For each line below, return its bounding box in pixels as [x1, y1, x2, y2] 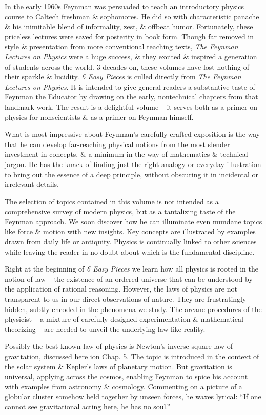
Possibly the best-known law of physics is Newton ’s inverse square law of [5, 341, 233, 351]
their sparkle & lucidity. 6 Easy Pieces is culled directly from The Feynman [5, 71, 241, 82]
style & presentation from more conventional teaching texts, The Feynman [5, 41, 238, 52]
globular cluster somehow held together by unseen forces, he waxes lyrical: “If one [5, 391, 261, 402]
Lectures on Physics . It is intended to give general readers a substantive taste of [5, 81, 255, 92]
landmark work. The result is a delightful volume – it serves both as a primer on [5, 101, 257, 112]
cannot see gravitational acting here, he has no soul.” [5, 401, 171, 411]
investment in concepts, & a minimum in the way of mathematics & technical [5, 149, 248, 159]
